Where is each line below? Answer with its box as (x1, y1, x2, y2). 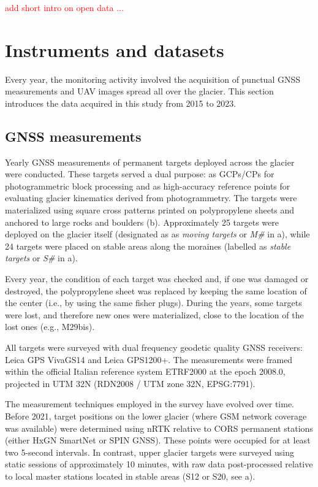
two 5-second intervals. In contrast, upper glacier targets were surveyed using (5, 445, 295, 458)
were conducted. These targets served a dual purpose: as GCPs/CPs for (5, 167, 274, 180)
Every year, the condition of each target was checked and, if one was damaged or (5, 272, 309, 285)
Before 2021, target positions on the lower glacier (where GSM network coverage (5, 409, 307, 422)
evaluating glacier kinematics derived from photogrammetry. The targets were (5, 191, 297, 204)
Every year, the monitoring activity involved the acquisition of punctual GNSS (5, 72, 300, 85)
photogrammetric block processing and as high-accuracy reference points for (5, 179, 290, 192)
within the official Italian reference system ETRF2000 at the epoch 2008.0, (5, 365, 286, 378)
